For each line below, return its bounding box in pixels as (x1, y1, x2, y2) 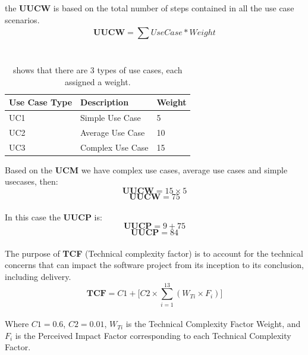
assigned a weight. (64, 75, 131, 88)
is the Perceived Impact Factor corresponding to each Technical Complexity (15, 329, 291, 341)
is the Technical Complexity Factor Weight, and (125, 317, 301, 330)
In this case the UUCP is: (5, 210, 102, 223)
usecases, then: (5, 175, 58, 188)
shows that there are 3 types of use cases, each (13, 63, 183, 76)
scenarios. (5, 13, 40, 26)
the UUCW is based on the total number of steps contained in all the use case (5, 2, 294, 14)
